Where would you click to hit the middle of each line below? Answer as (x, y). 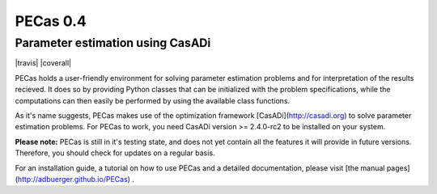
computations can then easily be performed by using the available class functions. (153, 100)
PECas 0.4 (51, 21)
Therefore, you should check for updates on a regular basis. (115, 153)
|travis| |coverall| (43, 63)
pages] (398, 168)
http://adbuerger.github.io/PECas (73, 179)
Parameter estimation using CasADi (113, 43)
